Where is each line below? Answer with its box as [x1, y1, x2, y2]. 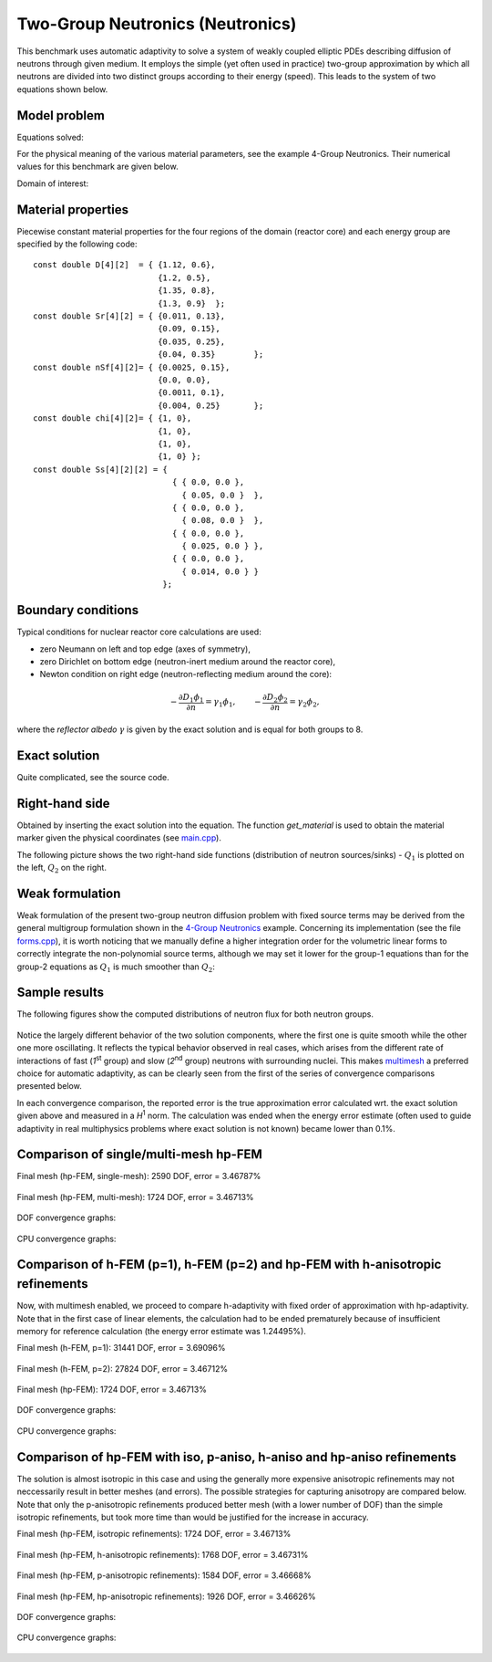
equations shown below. [16, 83, 108, 95]
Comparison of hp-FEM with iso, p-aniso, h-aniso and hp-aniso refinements [16, 1449, 457, 1465]
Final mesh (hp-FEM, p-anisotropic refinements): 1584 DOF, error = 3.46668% [16, 1570, 312, 1581]
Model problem [16, 108, 105, 123]
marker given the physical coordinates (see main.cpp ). [16, 832, 222, 843]
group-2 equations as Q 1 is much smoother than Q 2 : [16, 961, 216, 974]
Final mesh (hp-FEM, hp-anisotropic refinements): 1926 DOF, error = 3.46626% [16, 1591, 316, 1602]
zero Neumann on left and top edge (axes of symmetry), [39, 643, 251, 654]
